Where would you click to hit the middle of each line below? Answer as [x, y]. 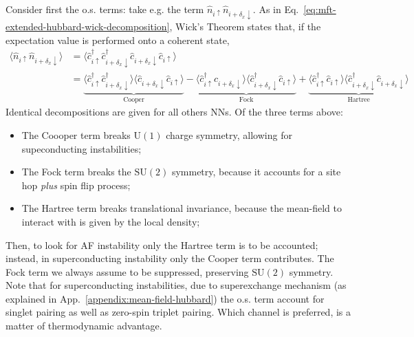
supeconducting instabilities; [81, 148]
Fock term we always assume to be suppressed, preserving [127, 271]
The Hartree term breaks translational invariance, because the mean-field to [182, 208]
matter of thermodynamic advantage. [84, 326]
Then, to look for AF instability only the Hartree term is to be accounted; [162, 244]
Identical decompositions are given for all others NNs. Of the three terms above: [174, 112]
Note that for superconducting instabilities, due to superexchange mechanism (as [176, 285]
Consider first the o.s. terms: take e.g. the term [105, 9]
